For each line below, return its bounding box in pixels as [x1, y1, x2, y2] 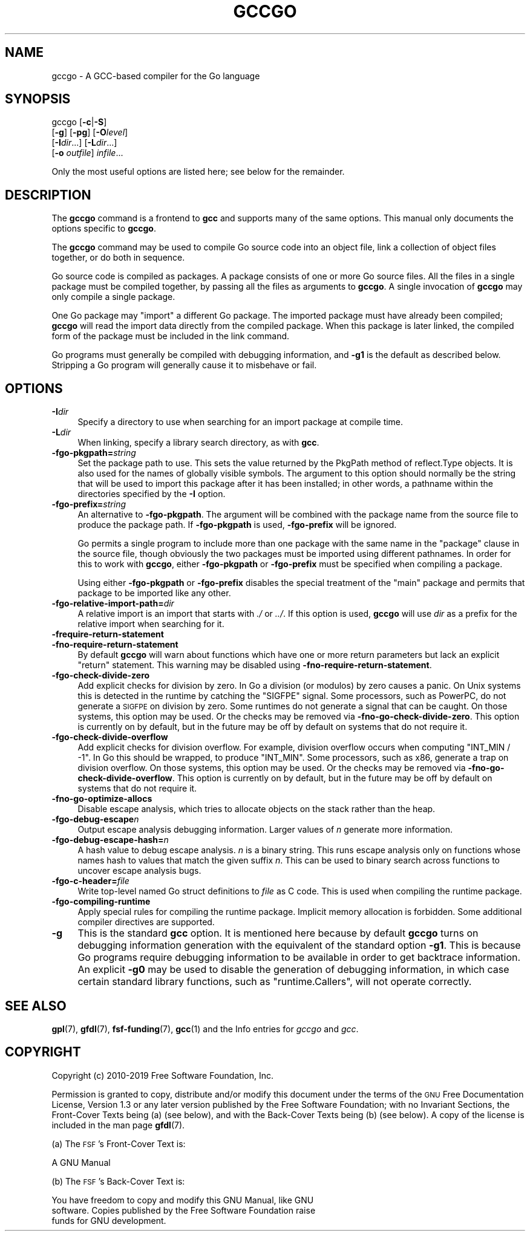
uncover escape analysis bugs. [77, 865, 201, 876]
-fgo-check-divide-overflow [51, 732, 168, 743]
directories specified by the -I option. [77, 489, 226, 499]
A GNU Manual [51, 1157, 111, 1168]
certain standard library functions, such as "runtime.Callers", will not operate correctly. [77, 975, 472, 988]
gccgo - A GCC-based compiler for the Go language [51, 70, 260, 81]
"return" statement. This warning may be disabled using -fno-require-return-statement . [77, 660, 432, 671]
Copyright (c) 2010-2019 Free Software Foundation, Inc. [51, 1070, 273, 1081]
